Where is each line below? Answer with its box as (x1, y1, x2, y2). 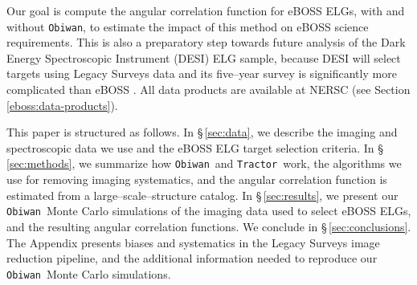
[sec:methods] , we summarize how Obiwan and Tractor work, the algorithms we (6, 155, 402, 172)
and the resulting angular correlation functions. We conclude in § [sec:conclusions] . (6, 218, 411, 234)
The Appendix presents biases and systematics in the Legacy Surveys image (6, 234, 380, 250)
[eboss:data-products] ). (6, 96, 118, 113)
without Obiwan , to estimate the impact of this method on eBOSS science (6, 18, 369, 35)
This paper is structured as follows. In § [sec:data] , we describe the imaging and (6, 124, 398, 140)
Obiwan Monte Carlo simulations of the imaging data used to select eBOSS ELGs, (6, 202, 411, 219)
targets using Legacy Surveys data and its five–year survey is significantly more (6, 65, 397, 82)
